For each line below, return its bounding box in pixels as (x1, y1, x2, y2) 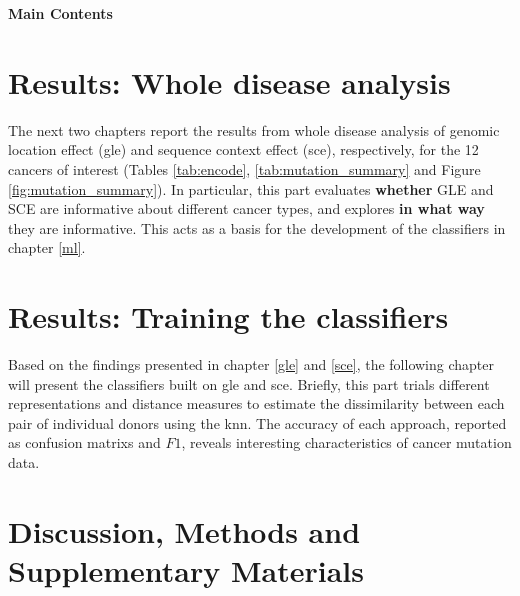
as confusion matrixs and (8, 432, 161, 453)
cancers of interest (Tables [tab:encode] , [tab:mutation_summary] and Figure (8, 158, 481, 179)
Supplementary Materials (8, 549, 364, 590)
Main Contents (8, 3, 113, 23)
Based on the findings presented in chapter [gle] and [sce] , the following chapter (8, 354, 494, 374)
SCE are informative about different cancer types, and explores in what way (8, 198, 485, 219)
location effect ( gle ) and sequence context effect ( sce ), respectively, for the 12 (8, 139, 479, 160)
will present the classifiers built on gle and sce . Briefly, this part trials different (8, 373, 490, 394)
